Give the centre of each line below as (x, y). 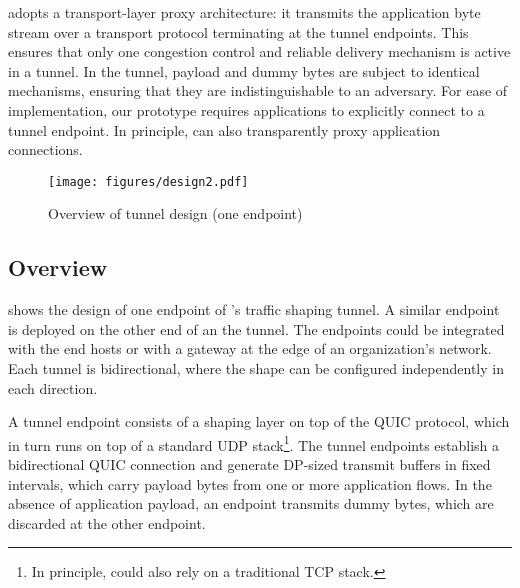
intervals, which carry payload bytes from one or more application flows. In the (250, 483)
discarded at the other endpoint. (107, 522)
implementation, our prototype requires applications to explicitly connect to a (246, 109)
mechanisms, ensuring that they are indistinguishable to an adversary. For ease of (258, 90)
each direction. (53, 387)
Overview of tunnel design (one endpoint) (175, 213)
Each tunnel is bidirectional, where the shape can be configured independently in (256, 367)
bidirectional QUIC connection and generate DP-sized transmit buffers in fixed (249, 464)
